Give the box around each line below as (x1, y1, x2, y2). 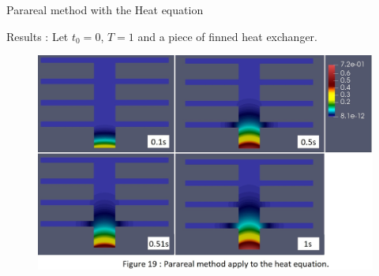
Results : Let (6, 28, 69, 44)
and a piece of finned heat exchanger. (137, 28, 317, 44)
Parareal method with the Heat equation (6, 2, 204, 17)
